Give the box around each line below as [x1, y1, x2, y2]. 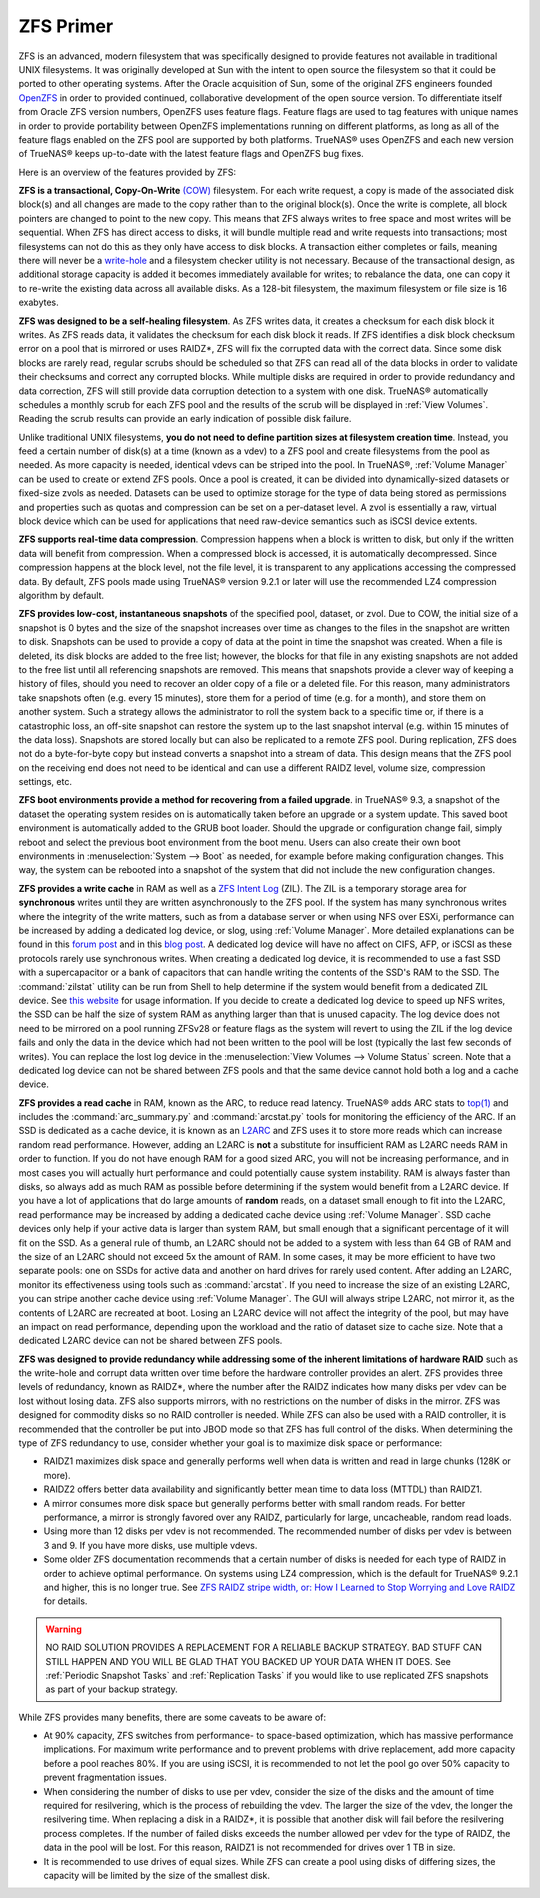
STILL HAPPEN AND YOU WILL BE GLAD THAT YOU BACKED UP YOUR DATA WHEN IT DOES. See [45, 1655, 452, 1667]
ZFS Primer [18, 15, 114, 37]
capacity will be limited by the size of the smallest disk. [43, 1869, 270, 1881]
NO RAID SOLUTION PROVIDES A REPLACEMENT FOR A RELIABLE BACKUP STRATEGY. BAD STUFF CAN [45, 1641, 482, 1654]
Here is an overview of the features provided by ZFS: [18, 166, 237, 178]
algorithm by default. [18, 590, 105, 601]
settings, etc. [18, 776, 72, 788]
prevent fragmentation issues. [43, 1771, 167, 1784]
